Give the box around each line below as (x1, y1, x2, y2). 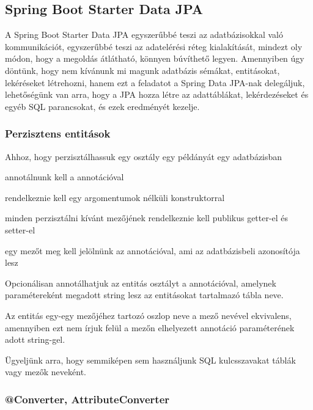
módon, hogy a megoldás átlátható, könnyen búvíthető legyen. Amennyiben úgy (5, 52, 304, 65)
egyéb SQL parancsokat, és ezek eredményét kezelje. (5, 100, 200, 112)
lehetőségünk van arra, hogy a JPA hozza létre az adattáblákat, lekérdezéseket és (5, 88, 309, 101)
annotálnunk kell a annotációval (5, 170, 124, 183)
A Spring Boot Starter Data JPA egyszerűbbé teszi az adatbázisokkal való (5, 28, 283, 41)
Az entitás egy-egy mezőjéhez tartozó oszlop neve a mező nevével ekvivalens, (5, 309, 292, 321)
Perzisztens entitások (5, 126, 111, 141)
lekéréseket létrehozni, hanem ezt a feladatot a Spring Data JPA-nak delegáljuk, (5, 76, 305, 89)
